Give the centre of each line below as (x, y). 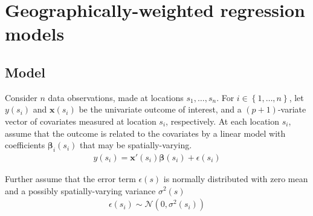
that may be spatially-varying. (136, 145)
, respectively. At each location (223, 121)
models (35, 34)
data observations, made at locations (116, 97)
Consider (21, 97)
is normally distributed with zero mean (236, 178)
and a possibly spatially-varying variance (80, 190)
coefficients (25, 145)
